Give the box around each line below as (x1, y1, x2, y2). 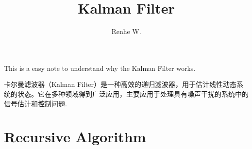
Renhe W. (111, 26, 141, 36)
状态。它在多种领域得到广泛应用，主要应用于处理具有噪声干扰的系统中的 (17, 88, 249, 99)
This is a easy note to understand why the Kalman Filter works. (4, 63, 196, 73)
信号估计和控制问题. (4, 98, 67, 108)
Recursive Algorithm (4, 127, 146, 147)
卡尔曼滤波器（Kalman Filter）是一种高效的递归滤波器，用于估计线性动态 (4, 79, 236, 89)
